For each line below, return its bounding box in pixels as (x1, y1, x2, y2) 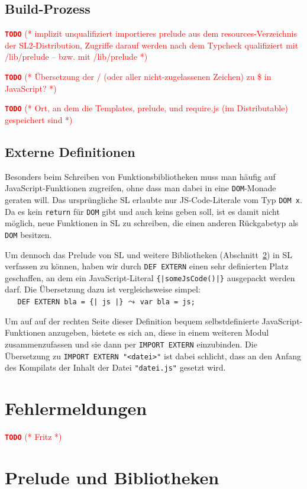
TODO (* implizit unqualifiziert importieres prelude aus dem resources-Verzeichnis (5, 27, 298, 40)
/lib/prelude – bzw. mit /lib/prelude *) (5, 50, 148, 63)
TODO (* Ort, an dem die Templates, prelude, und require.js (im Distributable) (5, 102, 288, 114)
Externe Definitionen (5, 142, 135, 160)
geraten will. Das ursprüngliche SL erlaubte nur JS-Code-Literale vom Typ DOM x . (5, 194, 302, 205)
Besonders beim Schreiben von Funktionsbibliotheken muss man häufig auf (5, 170, 276, 182)
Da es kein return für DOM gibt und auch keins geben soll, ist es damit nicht (5, 205, 280, 217)
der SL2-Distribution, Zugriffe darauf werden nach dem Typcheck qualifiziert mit (5, 38, 299, 51)
